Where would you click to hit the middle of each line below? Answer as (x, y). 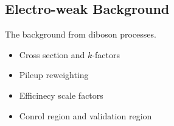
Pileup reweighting (54, 75)
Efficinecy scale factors (61, 95)
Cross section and (52, 54)
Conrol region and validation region (85, 115)
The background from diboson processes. (81, 34)
